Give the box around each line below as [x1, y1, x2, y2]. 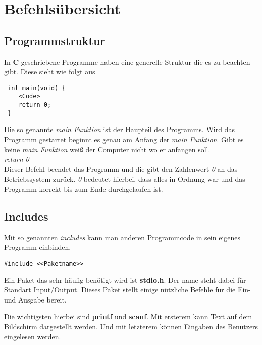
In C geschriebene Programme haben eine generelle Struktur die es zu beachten [4, 56, 250, 67]
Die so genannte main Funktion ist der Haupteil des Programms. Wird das [4, 124, 235, 135]
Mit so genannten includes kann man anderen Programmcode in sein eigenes [4, 232, 241, 242]
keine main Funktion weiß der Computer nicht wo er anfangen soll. [4, 144, 211, 154]
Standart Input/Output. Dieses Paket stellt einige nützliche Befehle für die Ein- [4, 284, 251, 295]
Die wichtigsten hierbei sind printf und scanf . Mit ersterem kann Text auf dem [4, 311, 252, 322]
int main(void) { [8, 84, 66, 92]
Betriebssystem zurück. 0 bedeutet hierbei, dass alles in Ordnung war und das [4, 174, 245, 184]
